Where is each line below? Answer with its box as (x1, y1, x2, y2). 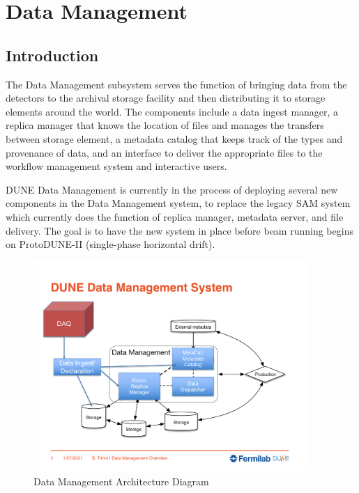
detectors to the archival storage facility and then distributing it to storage (6, 91, 326, 105)
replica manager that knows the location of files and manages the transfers (6, 118, 324, 132)
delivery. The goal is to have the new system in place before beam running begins (6, 223, 353, 237)
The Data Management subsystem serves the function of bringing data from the (6, 77, 347, 91)
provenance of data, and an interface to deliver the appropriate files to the (6, 145, 323, 159)
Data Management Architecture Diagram (33, 474, 209, 488)
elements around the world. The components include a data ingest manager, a (6, 104, 339, 118)
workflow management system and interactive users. (6, 159, 227, 173)
